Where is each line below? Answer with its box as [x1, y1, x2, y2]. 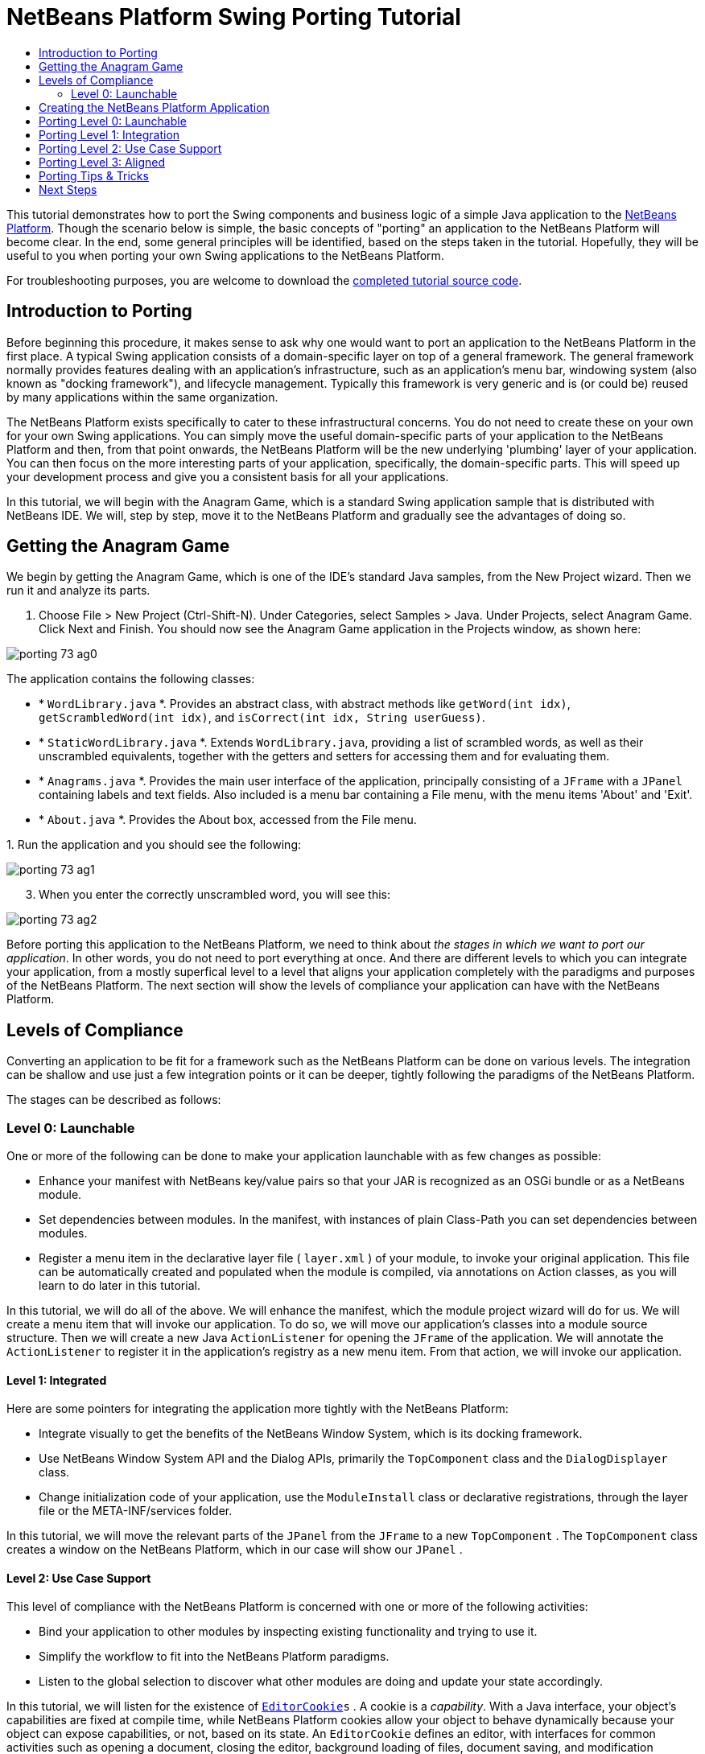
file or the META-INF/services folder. [39, 1504, 233, 1518]
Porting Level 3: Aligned [39, 154, 166, 169]
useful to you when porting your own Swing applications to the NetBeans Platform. [6, 248, 444, 262]
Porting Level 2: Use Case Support [39, 141, 222, 155]
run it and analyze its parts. [6, 583, 150, 598]
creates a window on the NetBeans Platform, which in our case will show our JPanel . [6, 1542, 463, 1557]
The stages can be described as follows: [6, 1093, 221, 1107]
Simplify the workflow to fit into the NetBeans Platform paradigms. [39, 1649, 390, 1664]
